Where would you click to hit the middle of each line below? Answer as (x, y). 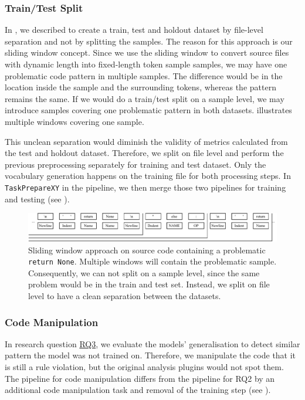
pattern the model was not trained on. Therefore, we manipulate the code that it (150, 355)
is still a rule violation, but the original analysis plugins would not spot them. (144, 367)
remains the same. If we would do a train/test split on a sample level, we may (145, 98)
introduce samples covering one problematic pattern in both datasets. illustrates (148, 110)
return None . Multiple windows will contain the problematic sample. (152, 261)
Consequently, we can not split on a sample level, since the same (144, 272)
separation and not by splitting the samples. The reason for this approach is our (149, 41)
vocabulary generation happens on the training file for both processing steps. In (148, 176)
